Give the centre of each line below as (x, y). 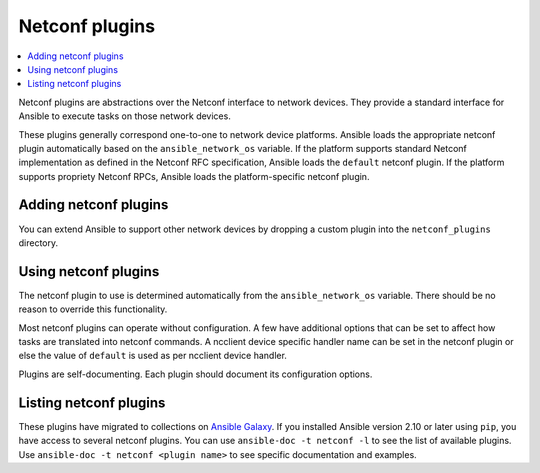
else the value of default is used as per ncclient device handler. (152, 356)
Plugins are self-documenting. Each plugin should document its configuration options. (195, 374)
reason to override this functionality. (93, 309)
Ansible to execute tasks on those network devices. (125, 116)
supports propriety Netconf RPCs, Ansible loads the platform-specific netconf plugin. (194, 176)
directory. (38, 242)
